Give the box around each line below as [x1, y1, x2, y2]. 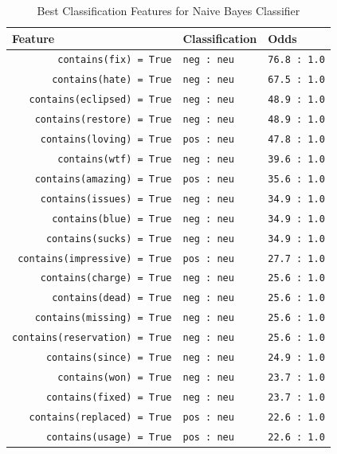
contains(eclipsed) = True [29, 94, 172, 106]
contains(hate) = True [52, 74, 172, 86]
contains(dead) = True [52, 292, 172, 304]
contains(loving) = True [40, 134, 172, 146]
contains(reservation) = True [12, 332, 172, 344]
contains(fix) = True [57, 54, 172, 66]
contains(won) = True [57, 371, 172, 383]
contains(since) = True [45, 352, 172, 364]
